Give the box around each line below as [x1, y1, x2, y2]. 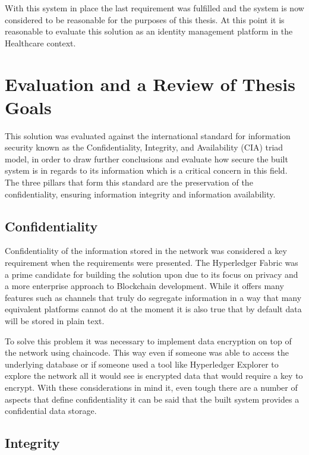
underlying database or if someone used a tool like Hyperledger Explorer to [5, 357, 279, 370]
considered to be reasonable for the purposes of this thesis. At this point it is [5, 13, 285, 26]
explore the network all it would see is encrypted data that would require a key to [5, 369, 303, 382]
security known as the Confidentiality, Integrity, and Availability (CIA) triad [5, 141, 283, 153]
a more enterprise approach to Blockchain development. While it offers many [5, 280, 284, 292]
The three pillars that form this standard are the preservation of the [5, 176, 253, 189]
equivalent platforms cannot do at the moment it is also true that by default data [5, 303, 302, 315]
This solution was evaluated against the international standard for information [5, 129, 291, 142]
